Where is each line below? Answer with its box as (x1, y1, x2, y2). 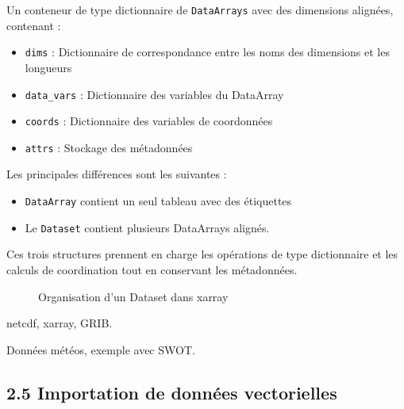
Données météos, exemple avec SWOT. (6, 341, 195, 357)
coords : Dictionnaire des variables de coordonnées (25, 113, 273, 129)
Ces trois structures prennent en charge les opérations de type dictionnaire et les (6, 246, 398, 262)
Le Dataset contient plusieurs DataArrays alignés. (25, 219, 270, 235)
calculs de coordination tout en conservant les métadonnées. (6, 261, 298, 277)
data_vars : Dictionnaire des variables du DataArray (25, 86, 284, 102)
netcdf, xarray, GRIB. (6, 315, 113, 331)
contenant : (6, 17, 61, 33)
